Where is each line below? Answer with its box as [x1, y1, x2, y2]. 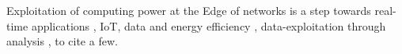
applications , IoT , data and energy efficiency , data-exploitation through [31, 17, 386, 34]
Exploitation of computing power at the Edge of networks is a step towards [6, 2, 371, 18]
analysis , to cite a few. [6, 33, 118, 49]
